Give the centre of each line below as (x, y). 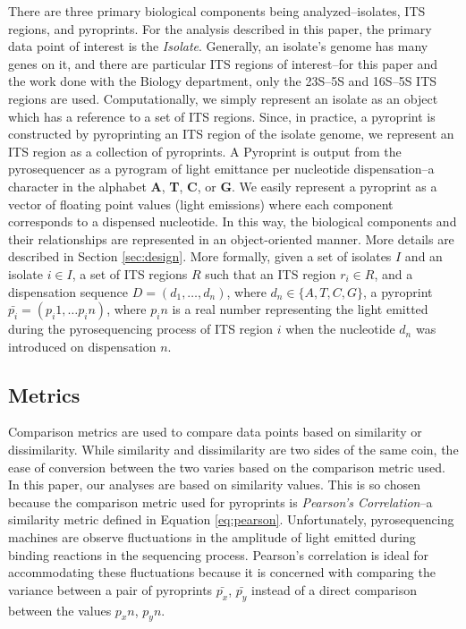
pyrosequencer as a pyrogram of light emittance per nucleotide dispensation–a (221, 169)
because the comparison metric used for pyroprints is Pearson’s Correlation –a (220, 501)
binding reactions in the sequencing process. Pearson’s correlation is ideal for (218, 554)
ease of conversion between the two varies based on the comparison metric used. (227, 467)
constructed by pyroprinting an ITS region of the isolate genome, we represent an (231, 134)
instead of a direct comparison (335, 589)
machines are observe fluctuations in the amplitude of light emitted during (212, 537)
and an (424, 256)
